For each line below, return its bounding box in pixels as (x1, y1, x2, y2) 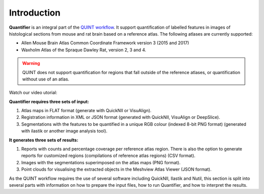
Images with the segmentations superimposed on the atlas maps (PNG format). (21, 159, 181, 165)
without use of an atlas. (22, 76, 69, 82)
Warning (22, 60, 40, 66)
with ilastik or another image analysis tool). (21, 128, 108, 134)
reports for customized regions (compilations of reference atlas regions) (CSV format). (21, 153, 196, 158)
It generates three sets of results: (9, 137, 78, 143)
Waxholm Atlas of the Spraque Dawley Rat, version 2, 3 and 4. (21, 47, 147, 53)
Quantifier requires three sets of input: (9, 98, 89, 104)
